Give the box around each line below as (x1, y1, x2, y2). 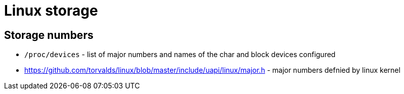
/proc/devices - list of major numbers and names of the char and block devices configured (24, 50, 336, 59)
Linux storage (4, 2, 98, 19)
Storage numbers (4, 28, 94, 41)
